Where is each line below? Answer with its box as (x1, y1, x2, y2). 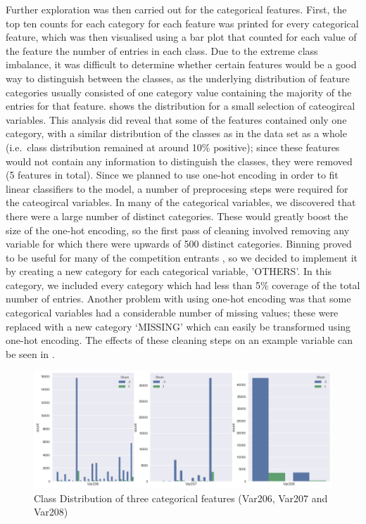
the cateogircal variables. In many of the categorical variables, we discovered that (6, 195, 356, 210)
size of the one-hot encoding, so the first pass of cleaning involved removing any (6, 222, 350, 237)
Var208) (34, 504, 68, 519)
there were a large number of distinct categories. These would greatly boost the (6, 208, 348, 223)
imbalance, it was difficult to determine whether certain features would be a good (6, 57, 357, 72)
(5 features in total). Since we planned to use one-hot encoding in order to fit (6, 167, 339, 182)
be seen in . (6, 346, 55, 361)
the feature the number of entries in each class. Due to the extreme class (6, 43, 318, 58)
